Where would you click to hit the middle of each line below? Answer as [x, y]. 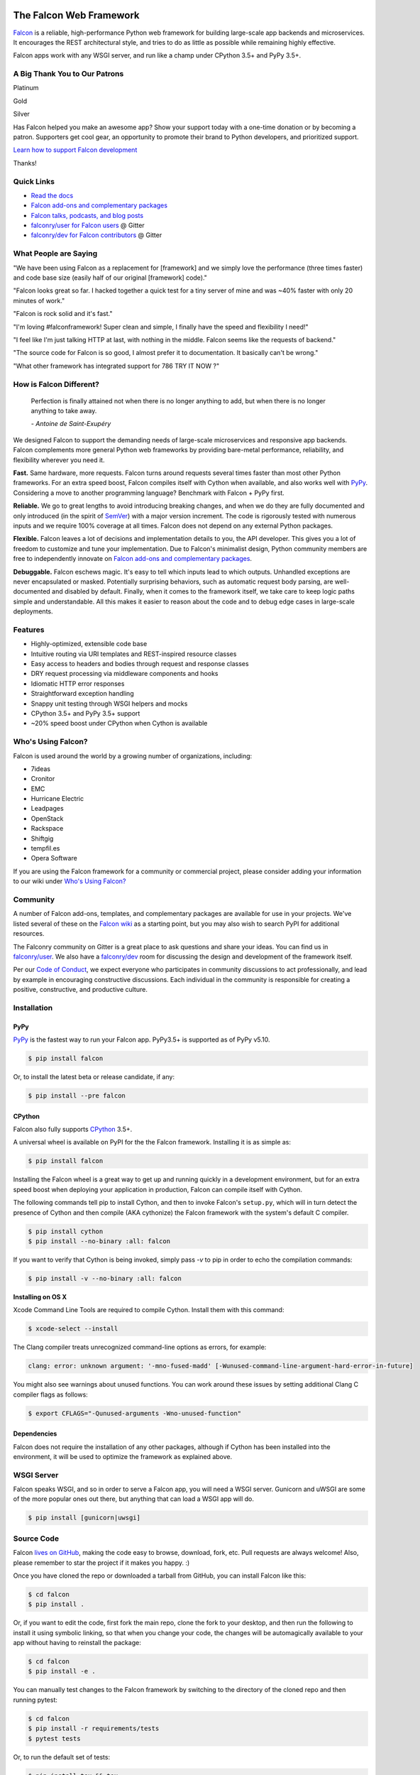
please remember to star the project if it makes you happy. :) [101, 1563]
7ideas [41, 769]
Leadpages [47, 809]
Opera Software [54, 858]
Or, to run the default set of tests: [61, 1757]
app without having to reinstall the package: [77, 1643]
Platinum [26, 88]
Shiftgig [42, 839]
